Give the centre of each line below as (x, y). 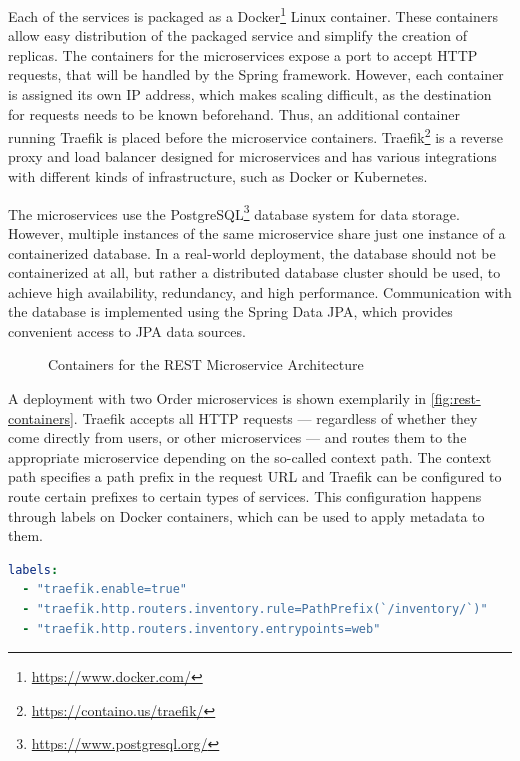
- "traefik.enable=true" (105, 589)
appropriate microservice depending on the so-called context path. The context (250, 456)
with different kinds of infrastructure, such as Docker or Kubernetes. (218, 176)
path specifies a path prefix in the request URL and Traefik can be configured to (255, 476)
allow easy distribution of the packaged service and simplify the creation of (237, 35)
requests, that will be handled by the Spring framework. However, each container (256, 74)
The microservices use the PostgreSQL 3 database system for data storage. (234, 212)
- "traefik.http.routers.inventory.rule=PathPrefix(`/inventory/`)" (255, 609)
